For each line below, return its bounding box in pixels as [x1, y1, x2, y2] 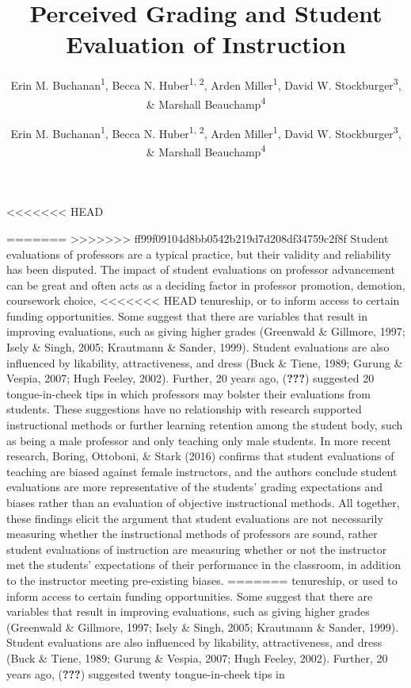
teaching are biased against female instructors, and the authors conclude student [6, 463, 398, 479]
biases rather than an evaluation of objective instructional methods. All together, [6, 494, 400, 510]
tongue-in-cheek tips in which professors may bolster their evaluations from [6, 385, 371, 402]
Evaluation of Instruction [66, 28, 346, 60]
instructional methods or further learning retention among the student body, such [6, 417, 403, 433]
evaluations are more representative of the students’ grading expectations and [6, 479, 383, 495]
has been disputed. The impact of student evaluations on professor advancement [6, 261, 395, 278]
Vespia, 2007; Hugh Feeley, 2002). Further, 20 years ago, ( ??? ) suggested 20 [6, 370, 375, 386]
